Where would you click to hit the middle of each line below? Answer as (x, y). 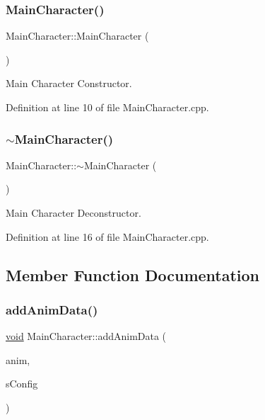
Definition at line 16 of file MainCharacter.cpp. (107, 236)
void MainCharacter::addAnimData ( (86, 336)
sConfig (22, 384)
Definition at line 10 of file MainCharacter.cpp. (107, 107)
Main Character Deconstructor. (73, 212)
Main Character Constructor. (69, 83)
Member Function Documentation (133, 274)
